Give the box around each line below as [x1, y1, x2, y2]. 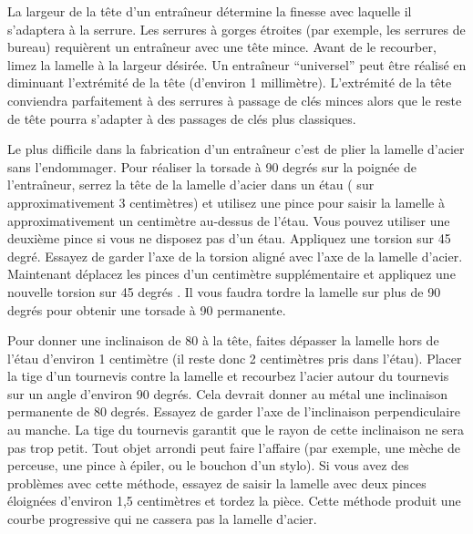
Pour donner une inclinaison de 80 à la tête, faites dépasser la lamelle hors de [7, 331, 439, 350]
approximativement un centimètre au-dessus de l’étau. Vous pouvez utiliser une [7, 211, 450, 230]
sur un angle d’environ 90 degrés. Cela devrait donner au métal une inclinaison [7, 384, 448, 403]
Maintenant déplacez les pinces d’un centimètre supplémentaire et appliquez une [7, 264, 456, 283]
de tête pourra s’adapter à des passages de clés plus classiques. [7, 108, 356, 128]
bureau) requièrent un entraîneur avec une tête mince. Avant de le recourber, [7, 37, 437, 56]
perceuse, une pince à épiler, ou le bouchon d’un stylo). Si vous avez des [7, 456, 409, 475]
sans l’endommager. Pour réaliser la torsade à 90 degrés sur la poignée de [7, 157, 416, 176]
